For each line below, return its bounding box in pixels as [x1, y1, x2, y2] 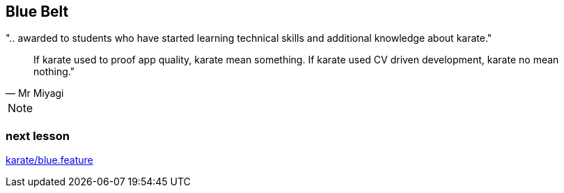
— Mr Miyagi [6, 87, 64, 100]
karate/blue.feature [6, 154, 93, 167]
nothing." [33, 65, 75, 78]
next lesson [6, 128, 70, 143]
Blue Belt [6, 3, 69, 20]
